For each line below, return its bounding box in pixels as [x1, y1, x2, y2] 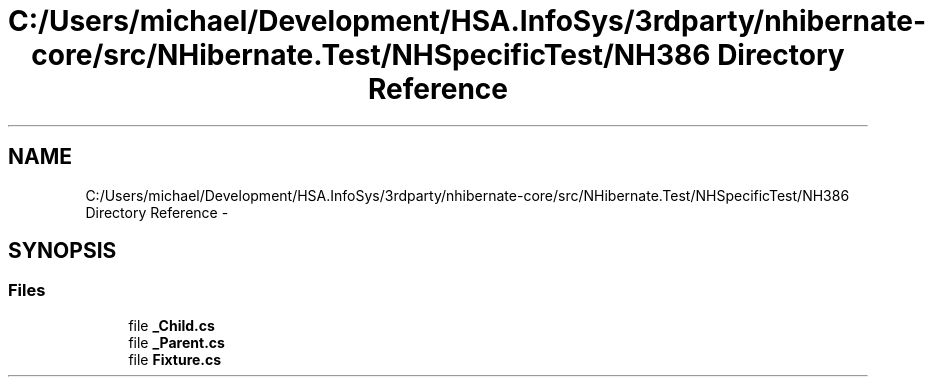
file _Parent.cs [128, 333, 225, 351]
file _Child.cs [128, 316, 215, 334]
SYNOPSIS [8, 238, 117, 264]
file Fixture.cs [128, 350, 222, 368]
